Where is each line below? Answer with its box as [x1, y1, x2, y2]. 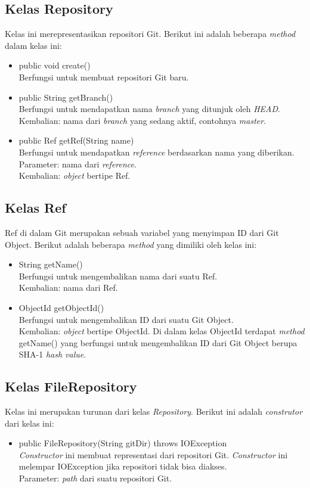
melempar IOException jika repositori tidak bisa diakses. [18, 460, 227, 473]
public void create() [18, 59, 91, 72]
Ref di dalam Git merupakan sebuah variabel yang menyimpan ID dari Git [5, 226, 279, 238]
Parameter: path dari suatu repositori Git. [18, 472, 172, 484]
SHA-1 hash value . [18, 348, 86, 360]
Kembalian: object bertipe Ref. [18, 169, 131, 182]
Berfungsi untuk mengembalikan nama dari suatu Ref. [18, 269, 218, 282]
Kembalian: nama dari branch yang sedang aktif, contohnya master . [18, 114, 266, 126]
